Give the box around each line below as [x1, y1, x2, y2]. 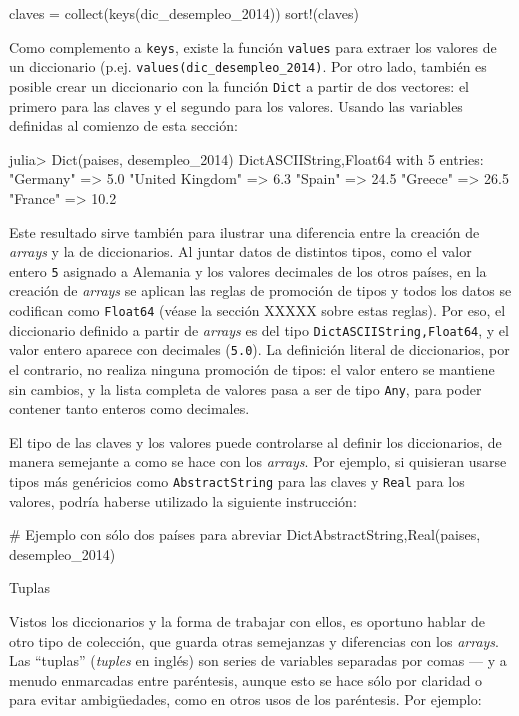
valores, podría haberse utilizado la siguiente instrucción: [9, 490, 357, 511]
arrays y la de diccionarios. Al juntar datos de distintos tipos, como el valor [9, 241, 472, 262]
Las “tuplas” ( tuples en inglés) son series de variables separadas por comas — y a [9, 650, 507, 671]
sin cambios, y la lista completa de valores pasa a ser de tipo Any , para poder [9, 378, 482, 399]
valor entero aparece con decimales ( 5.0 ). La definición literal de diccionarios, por [9, 339, 510, 360]
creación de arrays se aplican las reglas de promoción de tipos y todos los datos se [9, 280, 512, 301]
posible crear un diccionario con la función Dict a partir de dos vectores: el [9, 75, 469, 96]
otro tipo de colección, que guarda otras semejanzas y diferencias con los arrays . [9, 630, 499, 651]
